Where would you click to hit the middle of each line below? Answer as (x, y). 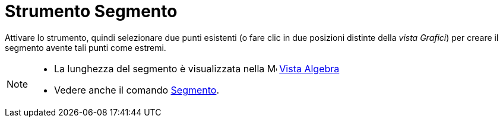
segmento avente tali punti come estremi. (86, 47)
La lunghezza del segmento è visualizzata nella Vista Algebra (197, 68)
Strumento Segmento (91, 11)
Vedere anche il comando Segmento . (137, 90)
